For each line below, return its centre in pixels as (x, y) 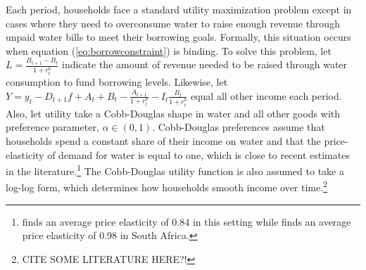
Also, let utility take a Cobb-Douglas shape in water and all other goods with (173, 113)
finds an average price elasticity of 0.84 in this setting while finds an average (187, 221)
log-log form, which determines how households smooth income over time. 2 (166, 186)
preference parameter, (52, 127)
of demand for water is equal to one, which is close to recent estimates (198, 154)
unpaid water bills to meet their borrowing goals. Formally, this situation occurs (178, 37)
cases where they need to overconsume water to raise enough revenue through (173, 23)
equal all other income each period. (266, 95)
